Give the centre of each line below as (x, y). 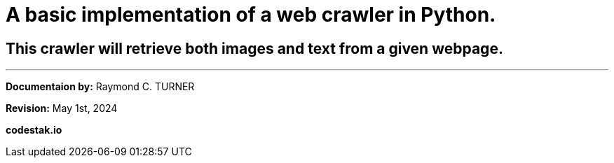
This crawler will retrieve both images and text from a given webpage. (254, 48)
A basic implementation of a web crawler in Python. (251, 15)
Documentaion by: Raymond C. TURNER (100, 87)
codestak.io (34, 130)
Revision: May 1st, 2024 (62, 108)
